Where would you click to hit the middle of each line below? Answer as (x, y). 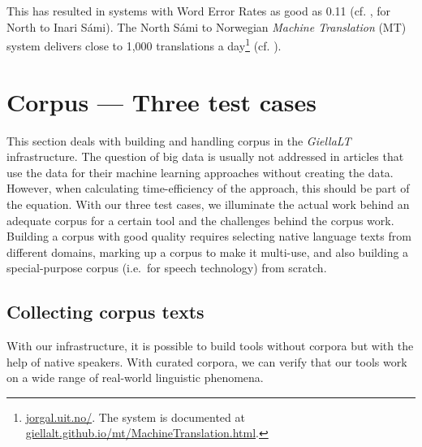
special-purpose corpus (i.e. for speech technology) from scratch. (167, 268)
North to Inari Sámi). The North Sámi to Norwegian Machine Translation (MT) (207, 26)
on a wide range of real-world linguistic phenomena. (135, 378)
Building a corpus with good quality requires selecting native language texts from (209, 236)
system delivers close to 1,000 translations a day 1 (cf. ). (144, 44)
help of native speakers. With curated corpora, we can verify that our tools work (207, 361)
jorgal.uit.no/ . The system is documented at (135, 417)
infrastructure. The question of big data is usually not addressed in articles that (205, 156)
